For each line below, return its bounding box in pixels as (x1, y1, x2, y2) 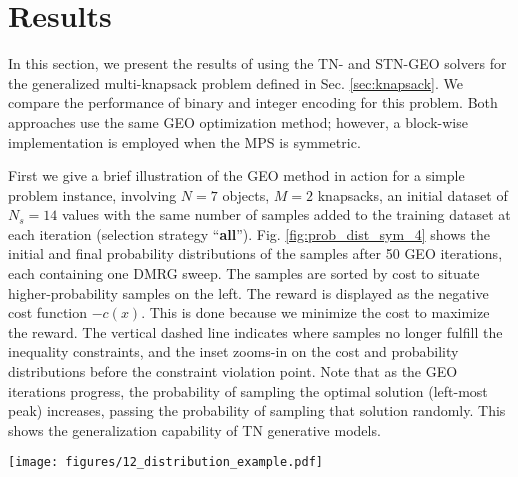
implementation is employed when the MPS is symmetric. (8, 131, 361, 152)
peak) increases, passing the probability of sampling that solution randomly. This (8, 400, 506, 421)
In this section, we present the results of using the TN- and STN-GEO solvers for (8, 53, 507, 74)
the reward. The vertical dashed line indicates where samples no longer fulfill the (8, 321, 503, 342)
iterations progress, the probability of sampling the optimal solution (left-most (8, 380, 488, 401)
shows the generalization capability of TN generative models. (8, 419, 381, 440)
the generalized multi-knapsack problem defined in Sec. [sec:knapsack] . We (8, 72, 463, 93)
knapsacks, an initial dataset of (317, 184, 508, 205)
